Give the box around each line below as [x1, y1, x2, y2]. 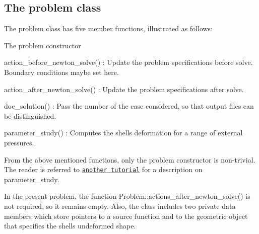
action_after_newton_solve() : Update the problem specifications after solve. [4, 84, 244, 94]
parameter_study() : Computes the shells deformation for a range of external [4, 127, 243, 138]
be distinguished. [4, 110, 56, 121]
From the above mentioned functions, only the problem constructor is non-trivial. [4, 154, 255, 165]
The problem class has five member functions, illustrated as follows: [4, 23, 213, 34]
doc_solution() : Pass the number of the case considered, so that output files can [4, 101, 254, 111]
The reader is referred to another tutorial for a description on [4, 164, 203, 175]
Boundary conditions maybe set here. [4, 66, 119, 77]
